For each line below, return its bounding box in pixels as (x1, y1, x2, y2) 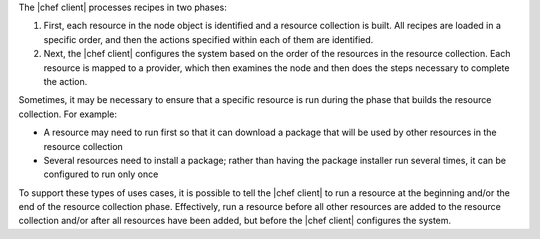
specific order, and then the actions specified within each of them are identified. (43, 33, 374, 45)
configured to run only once (43, 168, 159, 180)
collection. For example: (18, 108, 118, 120)
